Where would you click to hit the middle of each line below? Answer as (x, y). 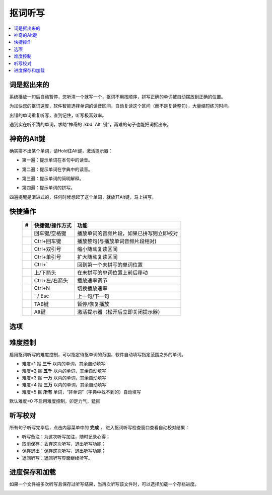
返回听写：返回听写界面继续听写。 (57, 458)
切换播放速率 (92, 288)
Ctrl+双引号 (48, 249)
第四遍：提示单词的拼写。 (48, 188)
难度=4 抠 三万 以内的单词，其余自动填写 (64, 385)
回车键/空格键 (50, 233)
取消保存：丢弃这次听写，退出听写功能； (64, 444)
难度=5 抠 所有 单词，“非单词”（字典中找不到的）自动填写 (81, 392)
